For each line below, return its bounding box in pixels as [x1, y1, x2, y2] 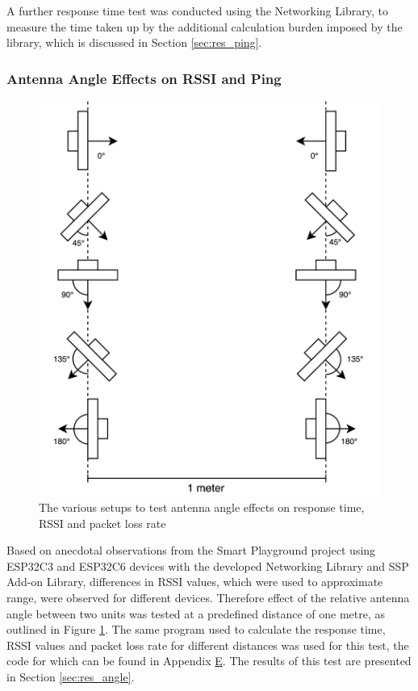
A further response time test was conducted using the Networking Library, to [6, 2, 388, 19]
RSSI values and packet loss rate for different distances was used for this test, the [6, 636, 409, 653]
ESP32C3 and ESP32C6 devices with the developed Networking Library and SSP [6, 557, 409, 574]
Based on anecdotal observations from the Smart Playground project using [6, 542, 376, 559]
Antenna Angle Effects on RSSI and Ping [6, 68, 282, 88]
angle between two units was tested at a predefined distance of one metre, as [6, 605, 385, 622]
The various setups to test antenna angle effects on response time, [39, 499, 365, 516]
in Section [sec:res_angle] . [6, 668, 135, 685]
